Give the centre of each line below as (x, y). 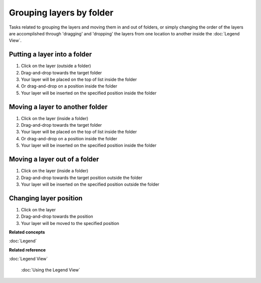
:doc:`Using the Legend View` (51, 270)
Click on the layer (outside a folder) (56, 66)
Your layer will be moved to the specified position (70, 223)
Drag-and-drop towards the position (57, 216)
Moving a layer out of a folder (54, 159)
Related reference (27, 250)
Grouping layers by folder (61, 13)
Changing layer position (46, 198)
